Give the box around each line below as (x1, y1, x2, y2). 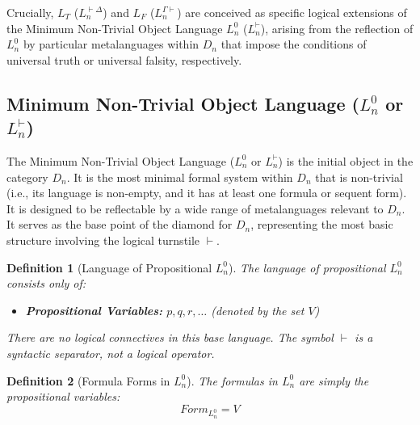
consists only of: (6, 275, 86, 292)
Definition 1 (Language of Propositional (6, 259, 212, 276)
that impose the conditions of (220, 36, 367, 53)
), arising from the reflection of (260, 19, 414, 36)
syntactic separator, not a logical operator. (6, 344, 215, 361)
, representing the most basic (250, 216, 393, 233)
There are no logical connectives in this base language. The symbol (6, 329, 334, 346)
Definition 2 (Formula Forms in (6, 372, 170, 389)
